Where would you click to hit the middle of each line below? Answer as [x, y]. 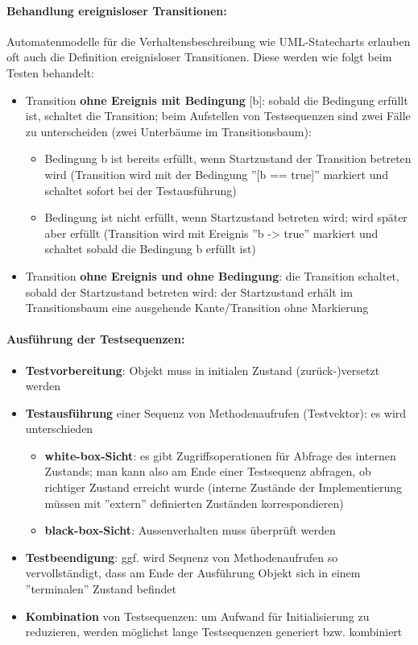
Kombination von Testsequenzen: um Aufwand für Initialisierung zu [197, 616]
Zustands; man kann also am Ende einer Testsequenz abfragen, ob [208, 471]
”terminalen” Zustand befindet [101, 589]
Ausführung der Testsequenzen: [96, 339]
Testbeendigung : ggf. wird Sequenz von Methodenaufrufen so [182, 557]
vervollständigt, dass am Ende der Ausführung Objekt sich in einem [193, 573]
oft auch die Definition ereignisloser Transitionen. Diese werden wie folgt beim [199, 57]
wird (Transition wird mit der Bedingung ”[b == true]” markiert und [217, 174]
